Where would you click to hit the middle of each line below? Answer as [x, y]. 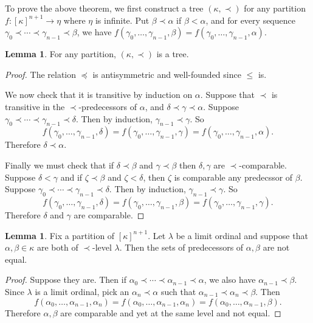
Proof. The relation [41, 74]
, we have [94, 32]
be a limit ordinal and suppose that [242, 235]
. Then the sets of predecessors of [181, 247]
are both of [57, 247]
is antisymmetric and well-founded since [167, 74]
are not [276, 247]
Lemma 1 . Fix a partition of [60, 235]
